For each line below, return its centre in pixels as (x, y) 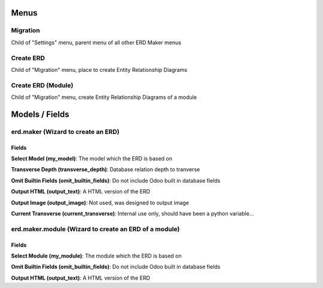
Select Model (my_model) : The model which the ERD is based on (92, 159)
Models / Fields (40, 114)
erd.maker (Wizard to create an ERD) (65, 132)
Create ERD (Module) (42, 85)
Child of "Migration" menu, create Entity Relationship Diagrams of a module (104, 97)
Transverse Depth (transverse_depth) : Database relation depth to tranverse (106, 169)
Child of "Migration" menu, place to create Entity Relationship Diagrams (99, 69)
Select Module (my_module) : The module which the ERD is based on (96, 256)
